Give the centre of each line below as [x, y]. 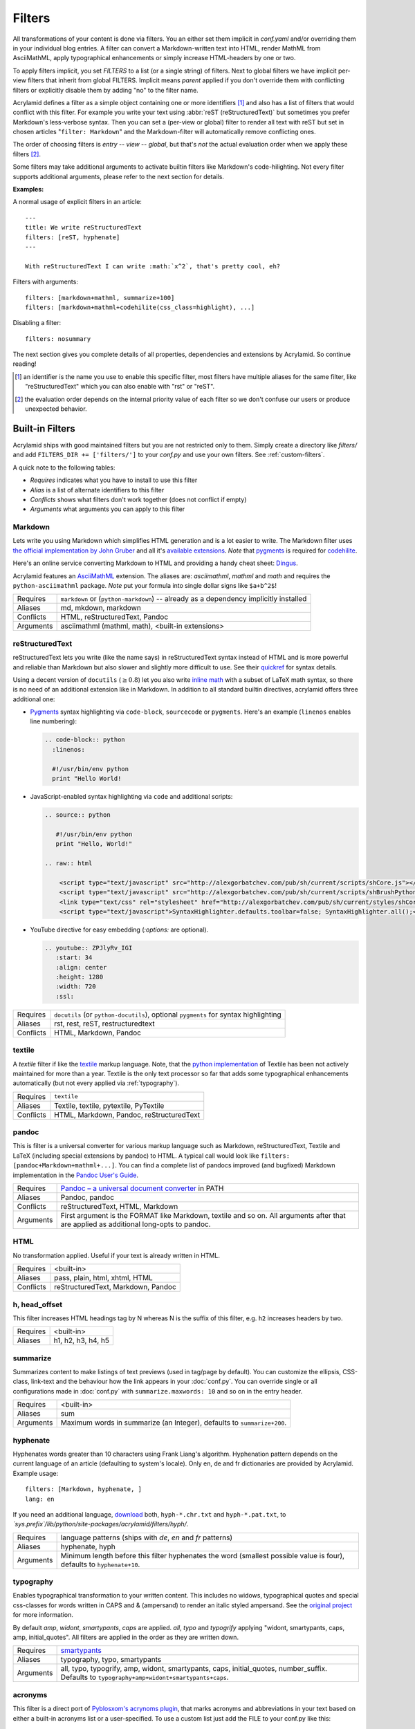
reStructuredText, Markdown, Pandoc [115, 1287]
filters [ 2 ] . [27, 154]
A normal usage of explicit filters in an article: [77, 202]
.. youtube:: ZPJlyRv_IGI [89, 948]
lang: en [40, 1499]
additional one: [34, 699]
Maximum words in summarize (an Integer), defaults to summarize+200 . [174, 1423]
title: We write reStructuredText [83, 228]
